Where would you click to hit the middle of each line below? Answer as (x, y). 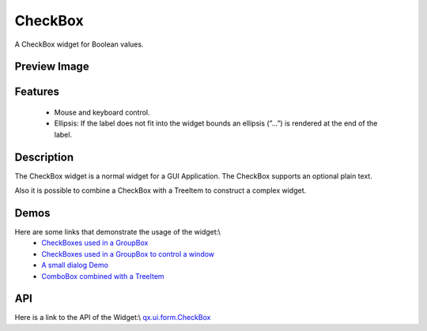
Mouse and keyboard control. (102, 112)
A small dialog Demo (75, 265)
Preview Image (52, 67)
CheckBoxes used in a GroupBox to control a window (128, 254)
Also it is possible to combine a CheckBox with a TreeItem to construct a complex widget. (161, 190)
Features (37, 92)
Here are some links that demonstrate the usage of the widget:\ (118, 231)
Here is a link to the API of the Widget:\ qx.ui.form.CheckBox (113, 318)
